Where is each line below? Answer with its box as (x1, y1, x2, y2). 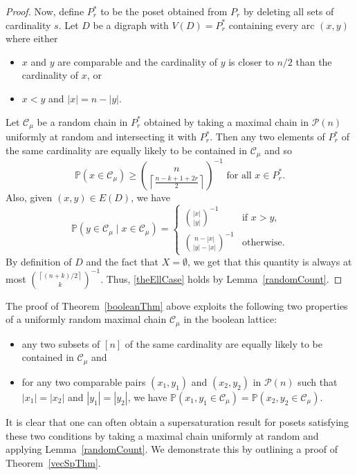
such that (297, 374, 338, 389)
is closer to (228, 54, 274, 68)
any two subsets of (21, 336, 100, 351)
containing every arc (228, 17, 315, 32)
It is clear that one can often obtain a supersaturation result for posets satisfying (6, 414, 349, 429)
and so (264, 142, 292, 157)
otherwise (241, 238, 282, 248)
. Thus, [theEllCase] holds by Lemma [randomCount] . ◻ (100, 271, 342, 286)
